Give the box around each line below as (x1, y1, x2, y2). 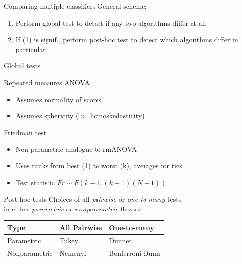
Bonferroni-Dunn (109, 247, 160, 258)
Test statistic (15, 177, 55, 187)
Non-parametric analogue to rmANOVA (15, 144, 137, 154)
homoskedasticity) (90, 110, 145, 121)
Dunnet (109, 235, 132, 245)
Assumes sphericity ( (15, 110, 79, 121)
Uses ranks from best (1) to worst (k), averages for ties (15, 160, 182, 170)
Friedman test (4, 127, 47, 137)
